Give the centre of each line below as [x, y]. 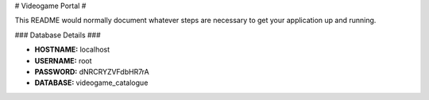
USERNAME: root [63, 60]
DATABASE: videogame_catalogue [91, 83]
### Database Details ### [58, 35]
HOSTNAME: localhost [72, 50]
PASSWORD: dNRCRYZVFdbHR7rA [92, 71]
